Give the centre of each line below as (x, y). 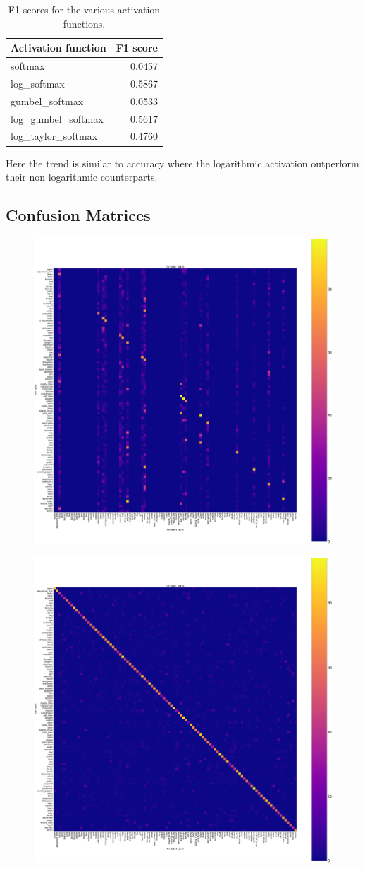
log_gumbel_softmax (57, 118)
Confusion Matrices (78, 215)
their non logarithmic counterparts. (82, 177)
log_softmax (38, 83)
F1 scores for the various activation (84, 9)
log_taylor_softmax (54, 136)
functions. (84, 23)
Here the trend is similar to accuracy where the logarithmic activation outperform (182, 163)
